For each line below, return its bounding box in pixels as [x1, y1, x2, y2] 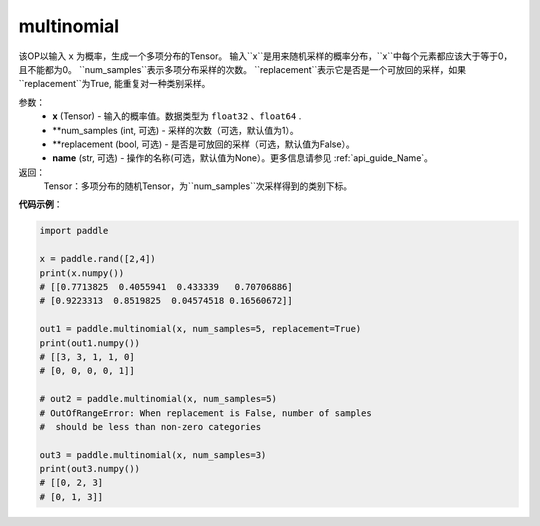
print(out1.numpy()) [39, 337, 140, 349]
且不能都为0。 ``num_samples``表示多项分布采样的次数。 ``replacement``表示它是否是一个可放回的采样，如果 [18, 63, 467, 75]
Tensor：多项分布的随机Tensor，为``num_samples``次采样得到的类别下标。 [43, 180, 353, 192]
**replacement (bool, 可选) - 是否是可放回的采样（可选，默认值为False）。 [52, 138, 355, 150]
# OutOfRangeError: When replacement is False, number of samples [39, 407, 372, 419]
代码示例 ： [18, 198, 63, 210]
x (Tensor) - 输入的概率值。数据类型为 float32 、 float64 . [52, 110, 302, 122]
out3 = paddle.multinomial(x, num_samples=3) [39, 449, 267, 460]
